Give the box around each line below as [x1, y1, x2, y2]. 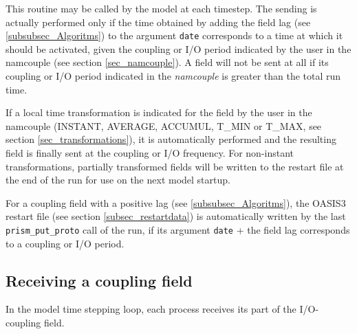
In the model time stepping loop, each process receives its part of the [6, 302, 296, 316]
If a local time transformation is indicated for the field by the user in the [6, 105, 312, 120]
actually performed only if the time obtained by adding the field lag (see [6, 14, 311, 29]
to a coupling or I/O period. [6, 236, 125, 250]
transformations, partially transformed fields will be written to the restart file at [6, 159, 344, 173]
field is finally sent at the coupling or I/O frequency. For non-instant [6, 146, 294, 159]
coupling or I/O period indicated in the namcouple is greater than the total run [6, 69, 341, 83]
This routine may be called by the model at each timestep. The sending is [6, 1, 317, 15]
